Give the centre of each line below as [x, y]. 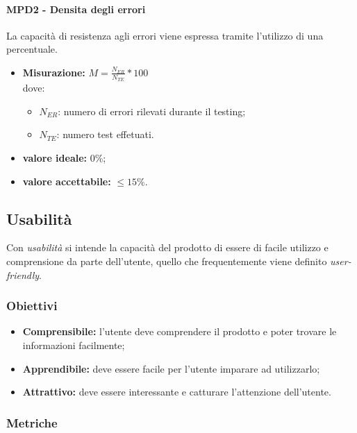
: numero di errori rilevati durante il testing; [152, 111]
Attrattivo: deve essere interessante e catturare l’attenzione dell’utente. [177, 392]
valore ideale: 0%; [64, 158]
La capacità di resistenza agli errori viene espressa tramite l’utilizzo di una [165, 35]
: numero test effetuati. [105, 134]
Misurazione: [54, 72]
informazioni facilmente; [74, 345]
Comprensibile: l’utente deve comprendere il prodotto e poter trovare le [180, 331]
